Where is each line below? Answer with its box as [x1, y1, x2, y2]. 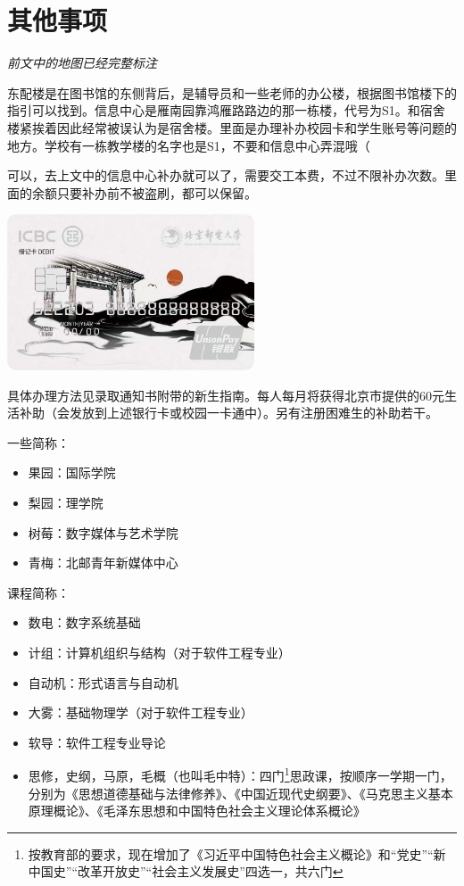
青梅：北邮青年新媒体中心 [28, 553, 178, 572]
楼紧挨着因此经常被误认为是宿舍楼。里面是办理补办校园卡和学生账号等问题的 [7, 118, 457, 137]
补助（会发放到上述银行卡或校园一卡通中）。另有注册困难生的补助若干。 [19, 403, 438, 422]
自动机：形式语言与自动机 [28, 673, 178, 691]
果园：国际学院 [28, 463, 116, 482]
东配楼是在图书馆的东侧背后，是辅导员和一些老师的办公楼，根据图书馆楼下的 [7, 83, 457, 102]
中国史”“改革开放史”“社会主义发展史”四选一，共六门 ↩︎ [28, 862, 344, 881]
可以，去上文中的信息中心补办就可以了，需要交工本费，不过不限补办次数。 [7, 166, 444, 185]
